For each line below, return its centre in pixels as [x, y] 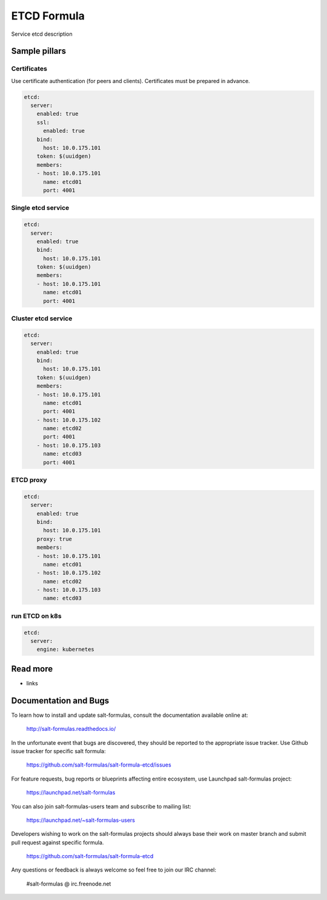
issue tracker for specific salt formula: [58, 751]
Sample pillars [39, 51]
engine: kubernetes [66, 650]
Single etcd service [40, 208]
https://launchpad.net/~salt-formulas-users [81, 820]
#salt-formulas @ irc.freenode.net [69, 884]
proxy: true [54, 539]
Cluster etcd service [42, 318]
